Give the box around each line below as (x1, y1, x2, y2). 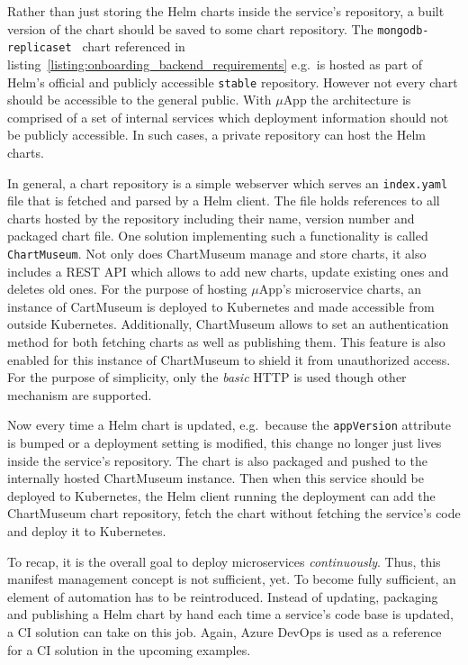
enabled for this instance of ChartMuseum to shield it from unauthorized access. (7, 350, 451, 369)
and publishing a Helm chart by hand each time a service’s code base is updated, (7, 605, 454, 624)
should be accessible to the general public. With (7, 90, 272, 109)
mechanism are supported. (7, 385, 152, 404)
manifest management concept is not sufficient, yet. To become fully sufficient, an (7, 569, 456, 588)
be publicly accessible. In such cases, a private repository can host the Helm (7, 125, 426, 144)
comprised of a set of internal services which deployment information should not (7, 107, 449, 126)
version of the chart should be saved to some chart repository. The (7, 19, 373, 38)
